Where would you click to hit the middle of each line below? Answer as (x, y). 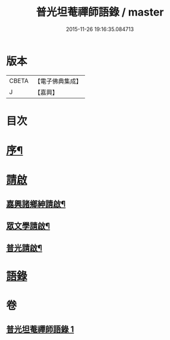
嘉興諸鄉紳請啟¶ (36, 204)
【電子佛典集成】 (58, 81)
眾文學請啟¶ (28, 226)
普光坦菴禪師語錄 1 (40, 330)
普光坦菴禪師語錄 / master (100, 12)
